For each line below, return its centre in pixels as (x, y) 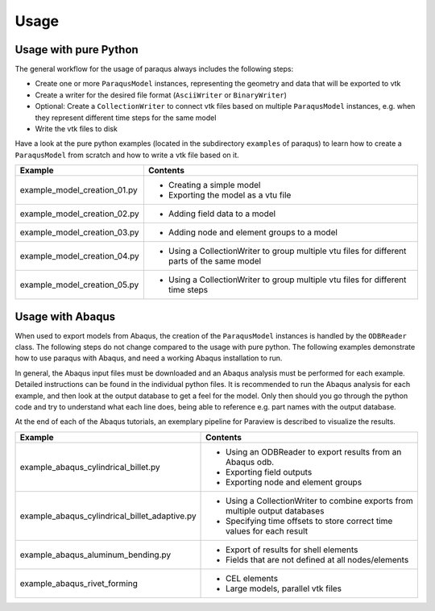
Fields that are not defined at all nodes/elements (317, 559)
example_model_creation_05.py (79, 285)
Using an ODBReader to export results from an (314, 451)
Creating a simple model (214, 185)
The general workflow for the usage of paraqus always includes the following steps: (154, 69)
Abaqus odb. (250, 462)
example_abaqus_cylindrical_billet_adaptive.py (108, 516)
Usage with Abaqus (65, 316)
